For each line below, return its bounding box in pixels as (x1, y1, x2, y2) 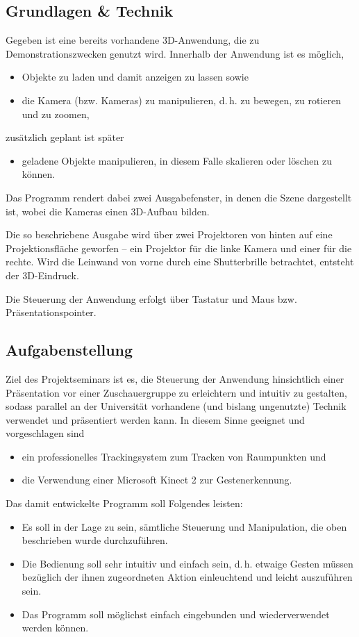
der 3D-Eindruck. (6, 267, 79, 282)
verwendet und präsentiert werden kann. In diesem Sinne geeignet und (6, 412, 305, 427)
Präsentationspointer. (6, 305, 97, 320)
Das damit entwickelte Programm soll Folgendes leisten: (6, 496, 243, 511)
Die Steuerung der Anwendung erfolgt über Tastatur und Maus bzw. (6, 291, 297, 306)
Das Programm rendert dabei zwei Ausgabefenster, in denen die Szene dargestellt (6, 190, 352, 204)
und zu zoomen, (22, 106, 90, 121)
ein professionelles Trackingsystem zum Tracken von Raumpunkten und (22, 449, 326, 463)
